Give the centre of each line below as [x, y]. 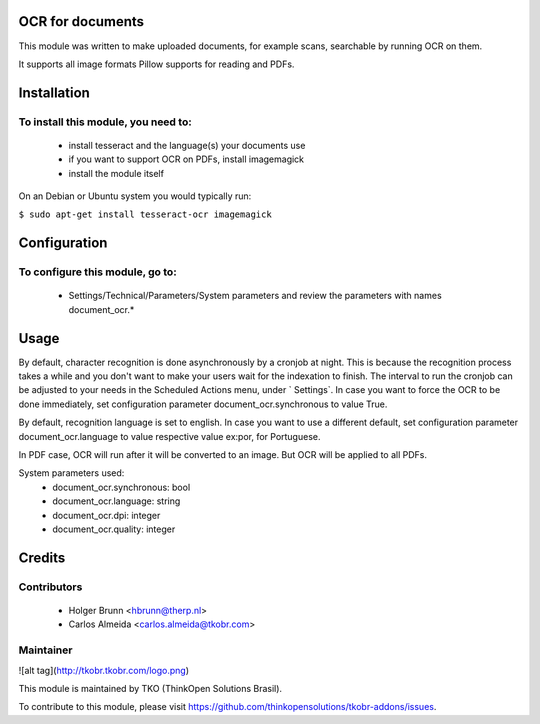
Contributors [50, 587]
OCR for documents [81, 21]
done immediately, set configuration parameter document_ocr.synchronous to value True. [203, 404]
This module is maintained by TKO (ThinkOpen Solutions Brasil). [150, 688]
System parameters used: [71, 473]
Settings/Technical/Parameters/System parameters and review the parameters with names [255, 296]
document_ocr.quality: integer [114, 529]
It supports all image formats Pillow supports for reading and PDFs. [156, 64]
